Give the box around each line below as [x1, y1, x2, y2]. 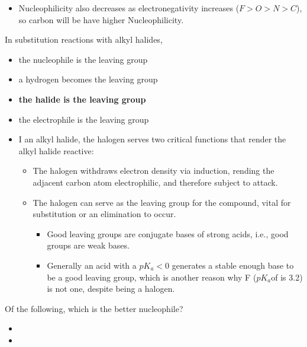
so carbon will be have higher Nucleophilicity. [18, 13, 184, 26]
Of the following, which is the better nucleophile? [5, 302, 183, 314]
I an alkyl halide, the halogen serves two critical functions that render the [18, 133, 286, 145]
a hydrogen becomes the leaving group [18, 73, 158, 85]
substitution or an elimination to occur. [33, 208, 176, 220]
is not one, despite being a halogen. [47, 282, 175, 295]
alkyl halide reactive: [18, 144, 94, 157]
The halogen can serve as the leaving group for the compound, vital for [33, 196, 291, 208]
